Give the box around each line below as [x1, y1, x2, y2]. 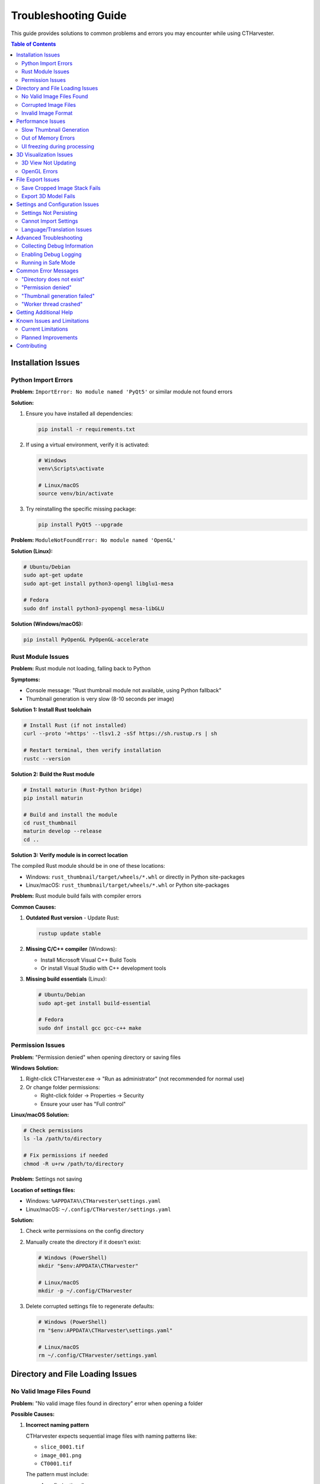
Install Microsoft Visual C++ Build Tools [40, 956, 136, 963]
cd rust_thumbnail [23, 820, 77, 826]
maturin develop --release [23, 828, 102, 835]
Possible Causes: [11, 1410, 55, 1418]
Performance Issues [16, 118, 66, 125]
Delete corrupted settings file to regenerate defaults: [25, 1303, 154, 1310]
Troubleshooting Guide [11, 9, 127, 22]
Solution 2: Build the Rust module [11, 770, 95, 778]
